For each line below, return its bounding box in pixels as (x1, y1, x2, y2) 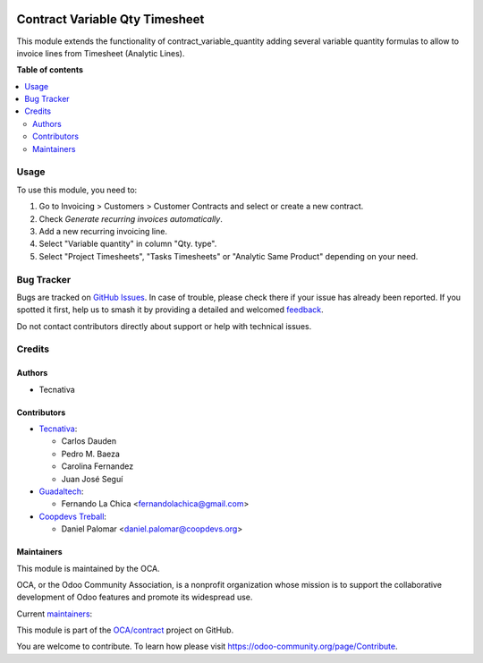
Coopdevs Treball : (38, 511, 107, 522)
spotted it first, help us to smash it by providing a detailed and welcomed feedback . (16, 304, 324, 315)
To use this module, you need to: (16, 184, 138, 195)
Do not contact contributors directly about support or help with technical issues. (16, 320, 312, 331)
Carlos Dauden (61, 436, 116, 446)
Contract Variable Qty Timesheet (16, 12, 205, 27)
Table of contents (16, 64, 84, 75)
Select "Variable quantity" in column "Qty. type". (38, 238, 217, 250)
